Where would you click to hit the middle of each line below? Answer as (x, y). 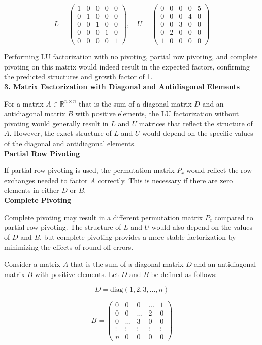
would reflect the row (219, 170)
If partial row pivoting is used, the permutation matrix (89, 170)
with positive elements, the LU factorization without (157, 113)
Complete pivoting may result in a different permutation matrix (104, 217)
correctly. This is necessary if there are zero (165, 180)
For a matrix (24, 103)
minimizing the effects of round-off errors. (69, 247)
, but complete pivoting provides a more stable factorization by (138, 237)
